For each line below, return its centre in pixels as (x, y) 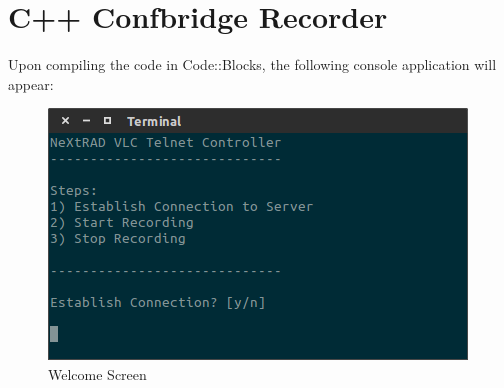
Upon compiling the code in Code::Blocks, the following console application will (252, 64)
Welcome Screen (97, 373)
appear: (31, 83)
